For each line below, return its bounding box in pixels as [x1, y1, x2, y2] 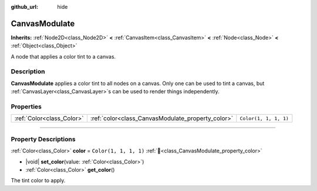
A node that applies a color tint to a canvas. [11, 53, 116, 60]
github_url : [11, 4, 38, 10]
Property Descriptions [11, 135, 76, 143]
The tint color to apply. [11, 177, 66, 184]
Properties [11, 103, 42, 111]
